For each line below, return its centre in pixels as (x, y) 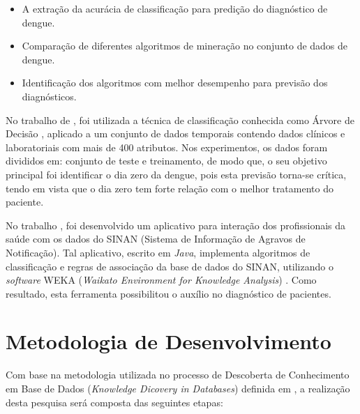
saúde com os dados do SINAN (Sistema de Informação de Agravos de (156, 239)
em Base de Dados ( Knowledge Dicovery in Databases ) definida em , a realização (178, 388)
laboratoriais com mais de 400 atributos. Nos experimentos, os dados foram (167, 147)
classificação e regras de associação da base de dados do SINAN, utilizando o (170, 266)
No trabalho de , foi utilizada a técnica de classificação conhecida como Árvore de (180, 120)
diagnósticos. (49, 96)
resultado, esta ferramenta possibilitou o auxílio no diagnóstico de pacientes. (168, 293)
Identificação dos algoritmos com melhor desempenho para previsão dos (175, 83)
